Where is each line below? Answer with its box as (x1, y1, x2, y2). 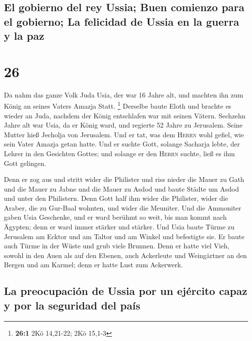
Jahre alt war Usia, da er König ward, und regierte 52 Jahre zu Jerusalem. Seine (4, 120, 243, 130)
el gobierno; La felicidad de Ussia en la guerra (4, 14, 239, 29)
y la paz (4, 28, 45, 43)
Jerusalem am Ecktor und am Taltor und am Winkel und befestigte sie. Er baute (4, 231, 245, 241)
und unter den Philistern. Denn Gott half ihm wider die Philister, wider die (4, 193, 228, 203)
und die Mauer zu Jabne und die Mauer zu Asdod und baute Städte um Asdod (4, 183, 239, 194)
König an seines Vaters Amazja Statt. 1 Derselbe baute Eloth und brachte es (4, 99, 232, 111)
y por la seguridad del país (4, 297, 141, 312)
